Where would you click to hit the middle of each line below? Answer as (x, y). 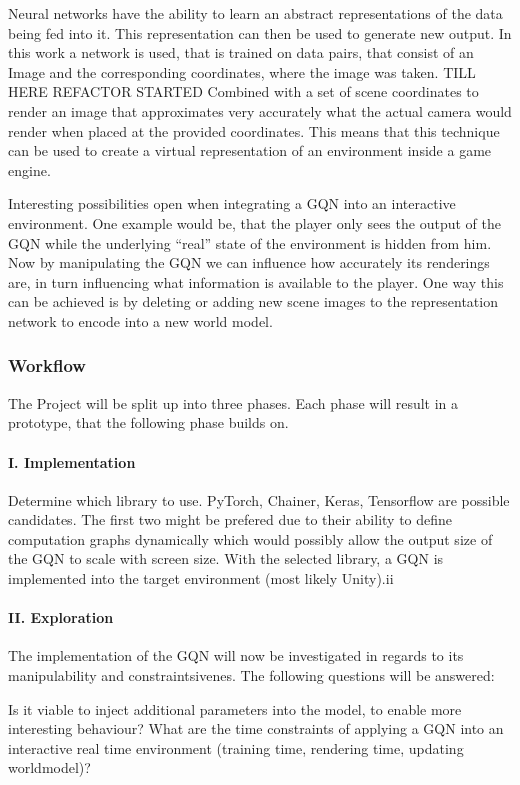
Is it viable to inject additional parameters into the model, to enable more (235, 708)
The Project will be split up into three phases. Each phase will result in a (233, 402)
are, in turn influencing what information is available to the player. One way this (256, 281)
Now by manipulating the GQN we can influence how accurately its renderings (249, 262)
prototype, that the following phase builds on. (148, 422)
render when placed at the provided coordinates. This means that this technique (254, 130)
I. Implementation (72, 461)
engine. (29, 169)
